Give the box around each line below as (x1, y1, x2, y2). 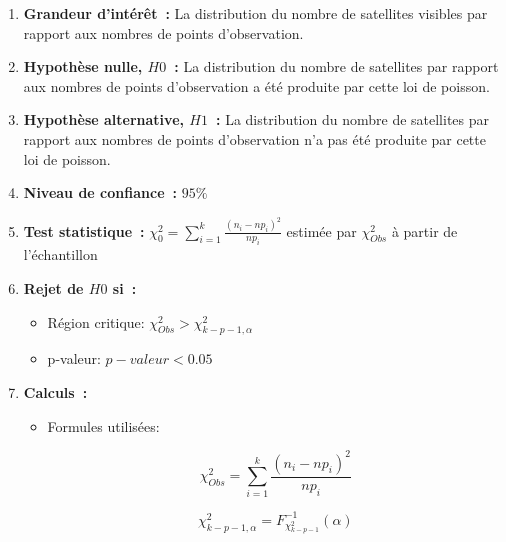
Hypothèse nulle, (23, 56, 143, 77)
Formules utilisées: (47, 415, 160, 436)
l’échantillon (23, 244, 98, 265)
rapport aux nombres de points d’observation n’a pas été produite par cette (23, 128, 486, 149)
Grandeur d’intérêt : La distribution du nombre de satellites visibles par (23, 3, 488, 23)
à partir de (391, 220, 458, 241)
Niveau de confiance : (23, 182, 178, 203)
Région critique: (47, 311, 145, 332)
